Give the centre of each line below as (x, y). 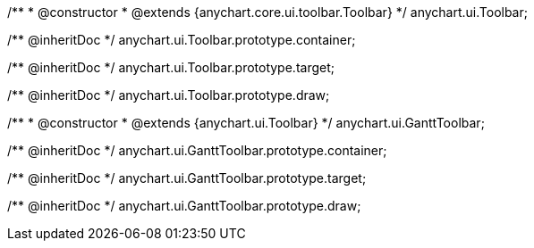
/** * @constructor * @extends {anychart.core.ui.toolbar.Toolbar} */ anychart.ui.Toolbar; (267, 12)
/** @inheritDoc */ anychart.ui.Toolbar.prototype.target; (171, 67)
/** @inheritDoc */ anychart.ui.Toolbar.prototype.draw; (169, 95)
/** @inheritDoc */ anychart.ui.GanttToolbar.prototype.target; (187, 178)
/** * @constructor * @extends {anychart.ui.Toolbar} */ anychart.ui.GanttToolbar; (246, 123)
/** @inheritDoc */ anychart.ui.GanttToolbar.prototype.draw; (184, 206)
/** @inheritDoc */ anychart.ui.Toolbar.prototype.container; (182, 40)
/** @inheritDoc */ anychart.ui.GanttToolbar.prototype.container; (197, 150)
